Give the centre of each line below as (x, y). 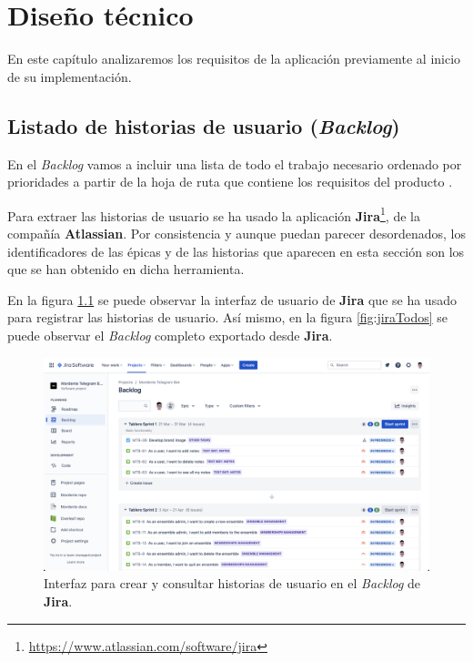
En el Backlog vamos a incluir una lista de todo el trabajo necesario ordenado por (235, 163)
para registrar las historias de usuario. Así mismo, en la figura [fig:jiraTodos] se (228, 317)
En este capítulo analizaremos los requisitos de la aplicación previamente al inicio (234, 59)
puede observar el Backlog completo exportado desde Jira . (170, 335)
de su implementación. (70, 76)
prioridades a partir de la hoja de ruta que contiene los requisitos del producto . (230, 182)
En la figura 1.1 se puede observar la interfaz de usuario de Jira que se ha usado (232, 299)
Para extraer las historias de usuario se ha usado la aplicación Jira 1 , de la (214, 214)
